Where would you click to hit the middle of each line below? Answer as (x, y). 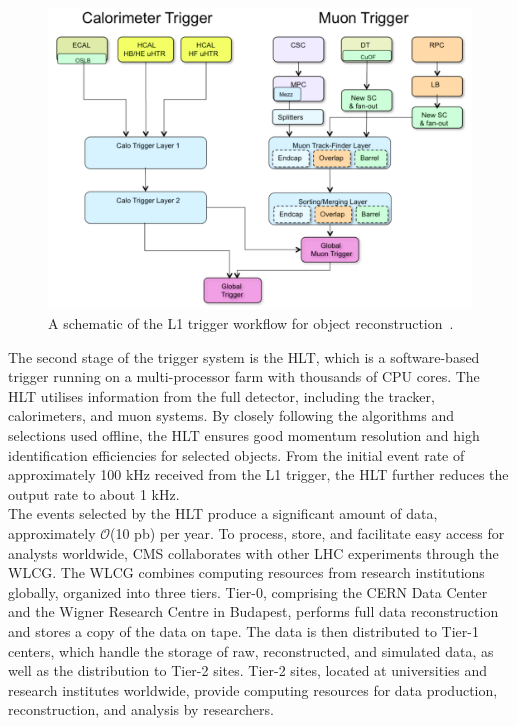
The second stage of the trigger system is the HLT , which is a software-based (244, 356)
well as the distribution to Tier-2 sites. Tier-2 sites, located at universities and (248, 670)
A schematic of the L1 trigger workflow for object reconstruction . (251, 323)
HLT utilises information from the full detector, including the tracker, (221, 395)
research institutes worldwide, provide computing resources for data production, (253, 689)
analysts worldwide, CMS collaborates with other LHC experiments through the (253, 552)
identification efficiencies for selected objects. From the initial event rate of (236, 454)
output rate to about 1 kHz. (94, 493)
